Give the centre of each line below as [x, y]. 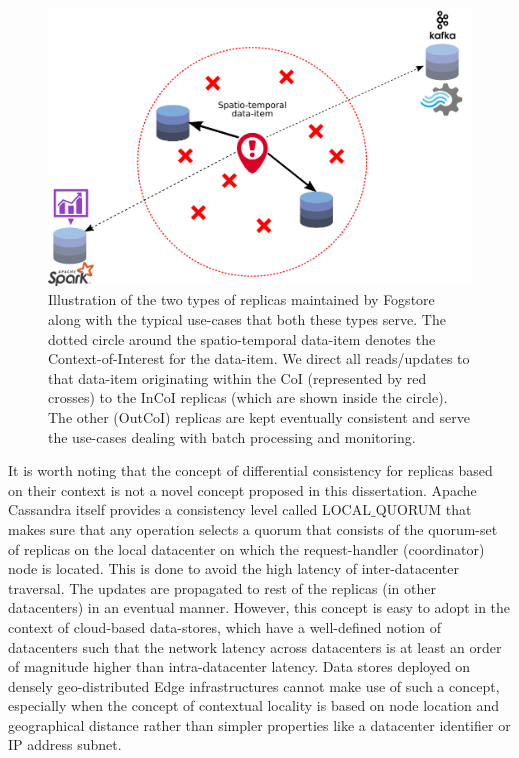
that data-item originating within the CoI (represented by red [237, 377]
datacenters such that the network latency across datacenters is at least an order [255, 646]
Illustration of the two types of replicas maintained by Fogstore [241, 299]
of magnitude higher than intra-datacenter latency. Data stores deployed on [239, 666]
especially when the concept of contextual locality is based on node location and [254, 705]
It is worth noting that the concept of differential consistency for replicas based [250, 470]
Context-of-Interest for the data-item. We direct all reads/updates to [259, 358]
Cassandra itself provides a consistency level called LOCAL [189, 509]
